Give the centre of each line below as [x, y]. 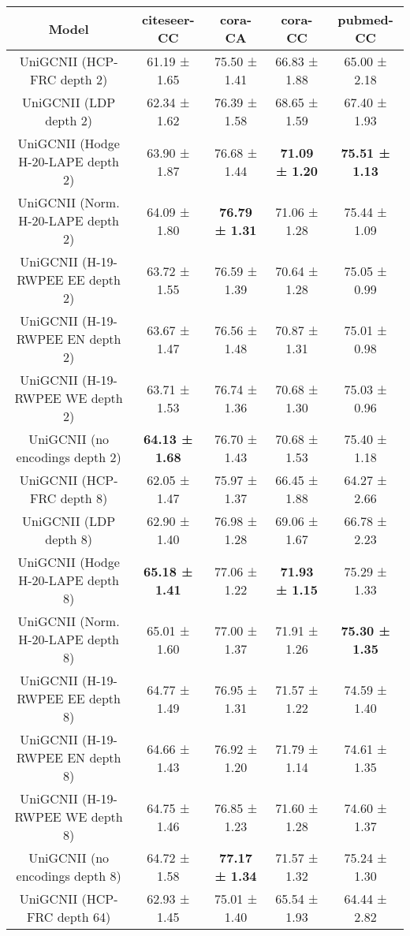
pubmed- [365, 19]
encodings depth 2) [69, 457]
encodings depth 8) [69, 876]
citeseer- [168, 19]
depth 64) [84, 917]
